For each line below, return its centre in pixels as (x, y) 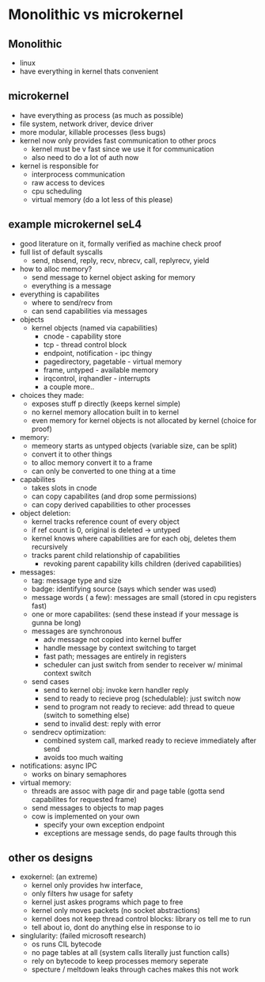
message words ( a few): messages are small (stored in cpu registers (144, 597)
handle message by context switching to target (119, 648)
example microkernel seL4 (75, 225)
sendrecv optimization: (69, 732)
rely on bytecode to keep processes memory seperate (120, 961)
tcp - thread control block (85, 344)
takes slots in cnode (64, 487)
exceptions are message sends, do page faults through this (140, 833)
